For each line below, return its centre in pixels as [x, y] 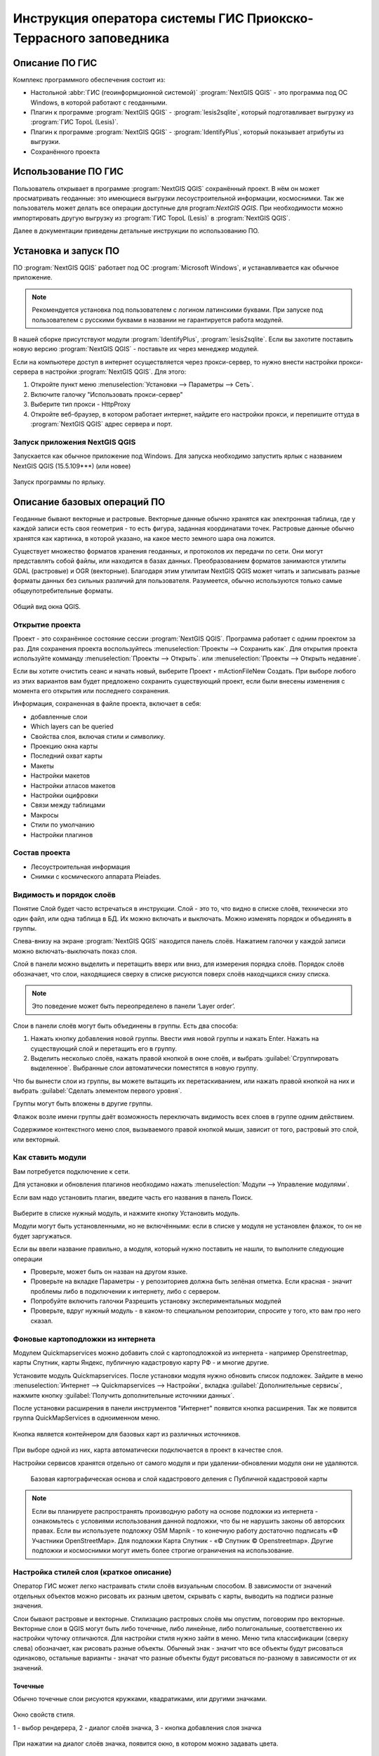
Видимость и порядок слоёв [64, 894]
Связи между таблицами [68, 805]
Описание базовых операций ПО [89, 502]
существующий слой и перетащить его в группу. [104, 1048]
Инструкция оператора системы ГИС [129, 18]
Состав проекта [41, 853]
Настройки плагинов [62, 834]
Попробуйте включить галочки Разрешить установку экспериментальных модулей [156, 1301]
